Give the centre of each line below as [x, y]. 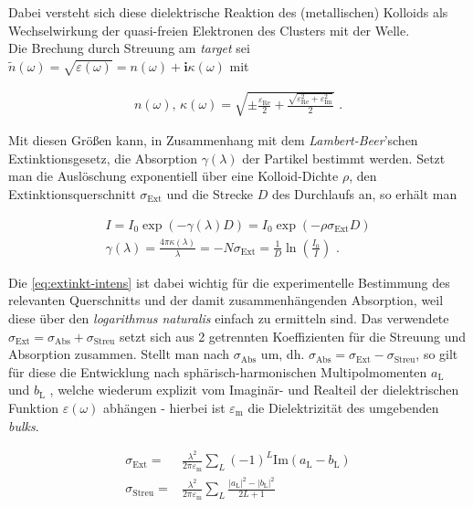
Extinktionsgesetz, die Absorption [103, 158]
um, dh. [283, 354]
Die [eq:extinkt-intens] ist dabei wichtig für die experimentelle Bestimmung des [229, 282]
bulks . [24, 425]
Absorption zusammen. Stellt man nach [119, 354]
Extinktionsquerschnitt [72, 193]
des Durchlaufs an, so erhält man [364, 193]
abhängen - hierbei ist [164, 408]
